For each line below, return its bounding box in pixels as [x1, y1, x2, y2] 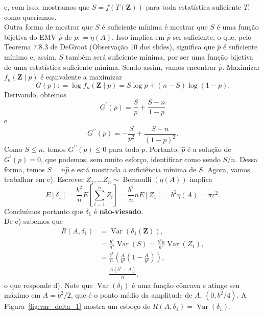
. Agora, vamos [203, 164, 250, 174]
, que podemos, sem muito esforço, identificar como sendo [41, 154, 221, 164]
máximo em [4, 290, 41, 300]
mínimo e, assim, [4, 51, 57, 62]
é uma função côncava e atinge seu [132, 279, 240, 290]
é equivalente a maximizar [40, 71, 122, 82]
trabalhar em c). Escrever [4, 174, 84, 185]
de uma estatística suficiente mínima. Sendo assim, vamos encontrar [4, 61, 217, 72]
